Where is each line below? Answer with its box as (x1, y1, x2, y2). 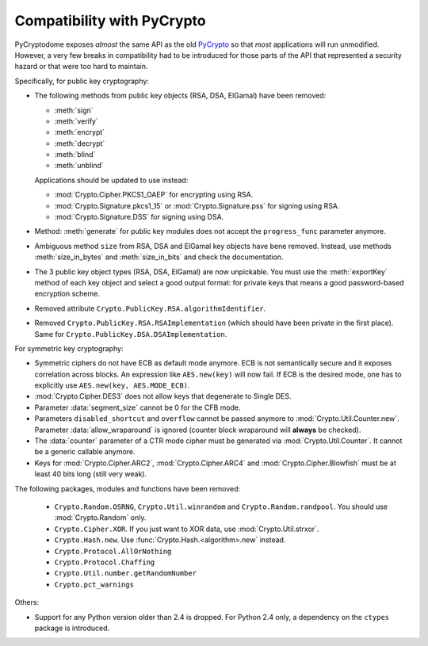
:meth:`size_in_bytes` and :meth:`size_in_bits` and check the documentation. (34, 252, 284, 262)
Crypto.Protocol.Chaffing (54, 557, 155, 567)
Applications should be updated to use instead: (34, 175, 189, 185)
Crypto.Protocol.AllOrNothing (54, 547, 172, 556)
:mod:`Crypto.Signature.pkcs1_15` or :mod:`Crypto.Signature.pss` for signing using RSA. (54, 201, 340, 210)
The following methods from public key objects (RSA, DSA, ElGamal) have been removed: (34, 91, 327, 101)
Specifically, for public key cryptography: (14, 76, 150, 86)
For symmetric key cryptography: (14, 343, 124, 353)
